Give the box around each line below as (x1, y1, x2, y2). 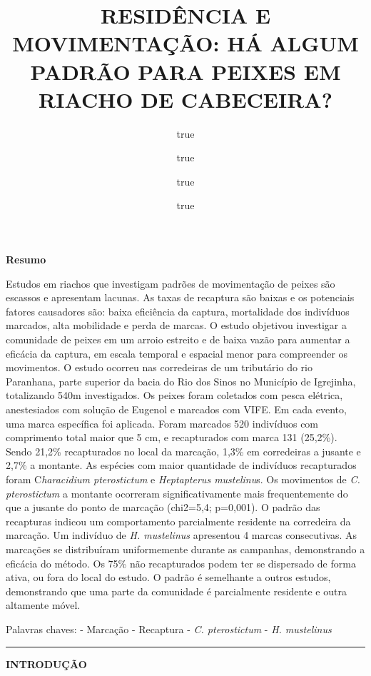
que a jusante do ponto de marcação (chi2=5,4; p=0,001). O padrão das (6, 500, 320, 515)
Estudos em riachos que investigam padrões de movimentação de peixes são (6, 276, 335, 291)
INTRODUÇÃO (6, 656, 87, 671)
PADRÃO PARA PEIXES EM (30, 56, 341, 86)
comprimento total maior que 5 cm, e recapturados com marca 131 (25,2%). (6, 430, 337, 445)
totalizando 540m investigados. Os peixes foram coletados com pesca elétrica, (6, 388, 343, 403)
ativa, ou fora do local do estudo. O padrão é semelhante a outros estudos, (6, 570, 331, 585)
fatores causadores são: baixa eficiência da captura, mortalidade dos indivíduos (6, 303, 350, 318)
